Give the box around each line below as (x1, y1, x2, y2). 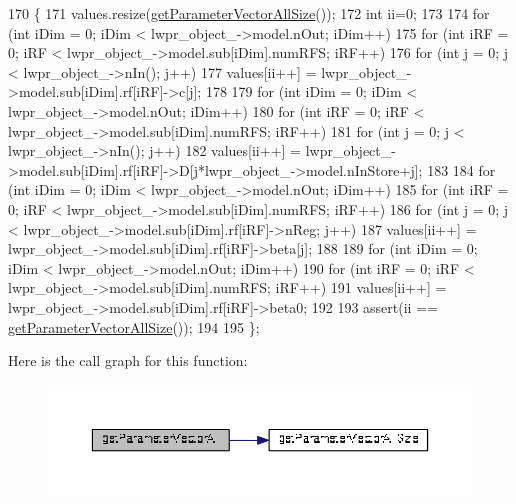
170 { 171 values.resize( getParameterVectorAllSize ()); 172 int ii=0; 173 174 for (8, 3, 490, 23)
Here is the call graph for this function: (8, 350, 248, 371)
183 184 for (427, 159, 496, 180)
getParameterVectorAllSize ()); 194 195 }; (8, 316, 260, 337)
